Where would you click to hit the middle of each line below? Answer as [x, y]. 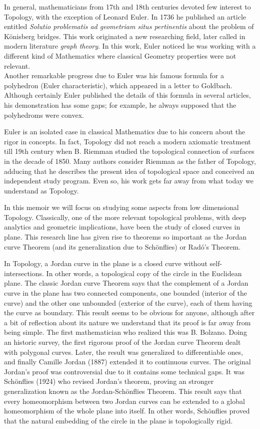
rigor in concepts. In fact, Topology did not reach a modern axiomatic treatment [127, 141]
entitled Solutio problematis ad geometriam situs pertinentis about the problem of [129, 26]
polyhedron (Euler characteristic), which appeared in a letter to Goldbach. [118, 85]
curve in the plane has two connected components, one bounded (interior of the [125, 293]
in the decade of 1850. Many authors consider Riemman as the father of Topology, [130, 161]
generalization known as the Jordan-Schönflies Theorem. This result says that [123, 391]
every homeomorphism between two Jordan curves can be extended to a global [124, 401]
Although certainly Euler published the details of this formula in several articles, [127, 95]
